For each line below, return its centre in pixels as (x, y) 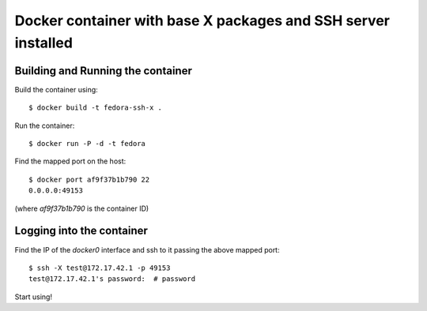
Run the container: (45, 126)
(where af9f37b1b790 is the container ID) (82, 208)
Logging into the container (81, 231)
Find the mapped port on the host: (70, 161)
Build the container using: (56, 89)
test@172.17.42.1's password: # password (112, 279)
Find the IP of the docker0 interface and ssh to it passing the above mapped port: (147, 249)
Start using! (34, 297)
